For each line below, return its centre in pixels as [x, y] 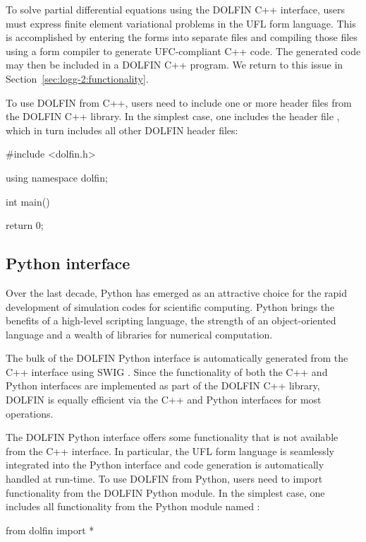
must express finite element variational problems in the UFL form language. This [181, 23]
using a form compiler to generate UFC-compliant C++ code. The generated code [183, 51]
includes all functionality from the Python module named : [133, 506]
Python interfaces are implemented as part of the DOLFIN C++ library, [163, 385]
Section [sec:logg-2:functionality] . [77, 78]
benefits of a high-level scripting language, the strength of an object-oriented [171, 320]
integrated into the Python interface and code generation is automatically [165, 465]
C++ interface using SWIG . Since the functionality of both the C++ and [167, 371]
